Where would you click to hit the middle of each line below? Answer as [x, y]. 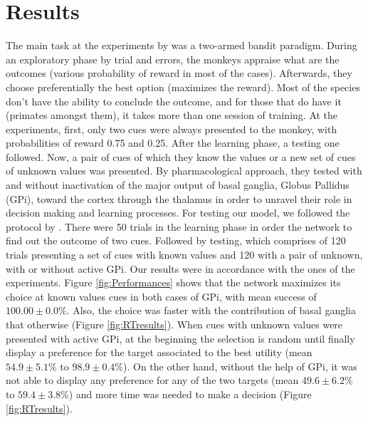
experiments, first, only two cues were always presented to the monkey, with [172, 129]
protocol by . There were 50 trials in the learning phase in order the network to [179, 226]
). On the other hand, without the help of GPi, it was [240, 366]
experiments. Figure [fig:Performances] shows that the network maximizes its [173, 282]
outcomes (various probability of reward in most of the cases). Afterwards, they [179, 73]
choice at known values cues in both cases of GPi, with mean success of [161, 296]
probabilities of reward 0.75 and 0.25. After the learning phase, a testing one [173, 143]
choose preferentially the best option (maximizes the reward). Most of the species [183, 87]
